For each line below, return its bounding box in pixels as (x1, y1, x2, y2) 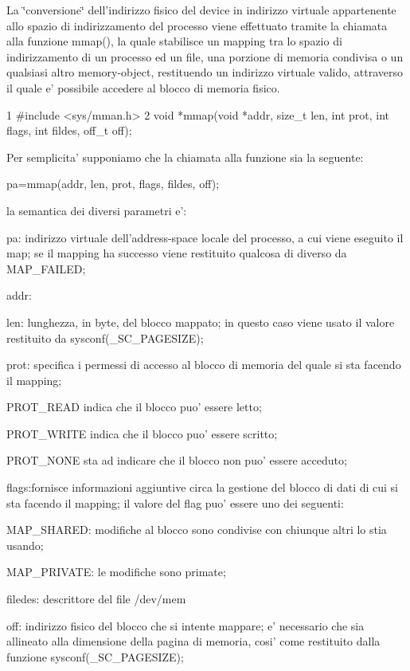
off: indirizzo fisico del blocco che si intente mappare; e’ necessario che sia (6, 617, 365, 634)
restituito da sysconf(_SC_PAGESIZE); (6, 329, 204, 346)
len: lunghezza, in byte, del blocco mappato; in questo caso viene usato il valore (6, 313, 395, 330)
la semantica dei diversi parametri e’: (6, 202, 187, 218)
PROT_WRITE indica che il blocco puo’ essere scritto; (6, 425, 278, 441)
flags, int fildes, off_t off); (6, 122, 132, 139)
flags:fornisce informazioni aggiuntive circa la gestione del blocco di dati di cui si (6, 479, 398, 496)
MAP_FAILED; (6, 260, 86, 277)
